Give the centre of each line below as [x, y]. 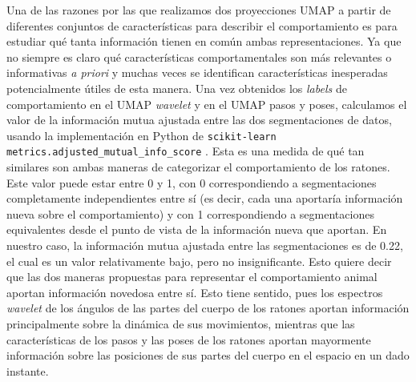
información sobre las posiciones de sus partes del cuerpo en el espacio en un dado [208, 355]
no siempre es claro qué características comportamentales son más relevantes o [199, 56]
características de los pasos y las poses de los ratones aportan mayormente [189, 339]
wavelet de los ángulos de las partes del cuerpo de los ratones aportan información [208, 308]
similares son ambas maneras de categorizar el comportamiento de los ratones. [198, 167]
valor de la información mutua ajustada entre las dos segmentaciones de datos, [199, 120]
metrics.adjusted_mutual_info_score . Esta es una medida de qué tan [186, 151]
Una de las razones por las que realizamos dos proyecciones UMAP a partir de [199, 10]
